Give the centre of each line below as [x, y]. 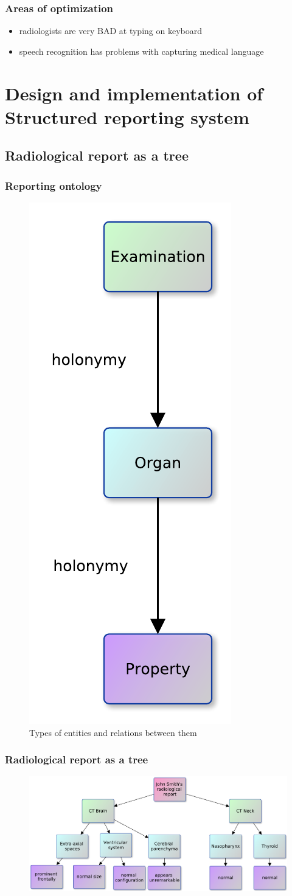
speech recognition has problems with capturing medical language [141, 51]
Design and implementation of [134, 93]
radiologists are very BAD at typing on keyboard [110, 31]
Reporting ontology [54, 185]
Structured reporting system [127, 116]
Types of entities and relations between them [113, 732]
